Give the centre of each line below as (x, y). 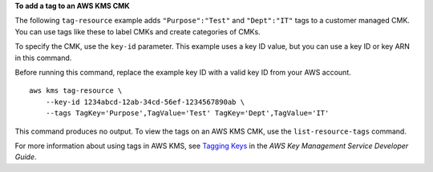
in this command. (43, 58)
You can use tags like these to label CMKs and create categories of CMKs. (138, 31)
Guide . (26, 157)
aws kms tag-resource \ (76, 91)
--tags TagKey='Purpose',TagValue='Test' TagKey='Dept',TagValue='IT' (187, 113)
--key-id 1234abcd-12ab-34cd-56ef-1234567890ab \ (145, 102)
